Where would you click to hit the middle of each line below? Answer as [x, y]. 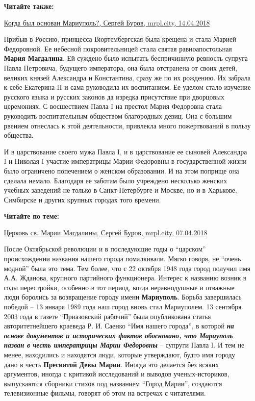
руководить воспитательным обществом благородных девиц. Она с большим [118, 115]
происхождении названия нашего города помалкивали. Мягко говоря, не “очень [123, 259]
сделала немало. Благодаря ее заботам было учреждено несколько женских [115, 180]
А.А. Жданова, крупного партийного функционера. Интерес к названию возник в [125, 278]
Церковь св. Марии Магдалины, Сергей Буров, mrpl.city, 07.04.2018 [106, 232]
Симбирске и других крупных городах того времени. [83, 199]
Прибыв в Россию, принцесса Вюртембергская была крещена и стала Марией [120, 39]
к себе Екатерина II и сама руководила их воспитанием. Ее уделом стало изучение [127, 87]
